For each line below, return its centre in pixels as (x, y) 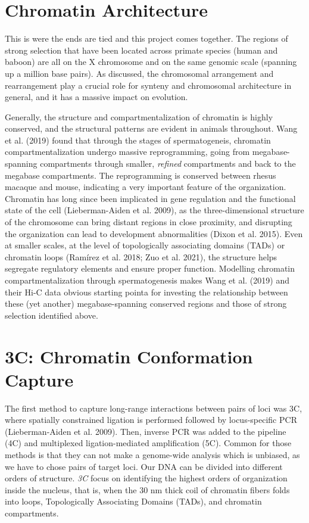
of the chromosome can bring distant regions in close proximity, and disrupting (149, 222)
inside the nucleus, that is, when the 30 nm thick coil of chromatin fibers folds (147, 489)
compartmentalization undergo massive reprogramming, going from (127, 152)
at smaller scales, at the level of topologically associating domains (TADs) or (145, 245)
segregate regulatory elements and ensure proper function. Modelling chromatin (150, 268)
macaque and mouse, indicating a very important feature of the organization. (146, 187)
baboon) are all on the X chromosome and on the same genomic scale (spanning (151, 62)
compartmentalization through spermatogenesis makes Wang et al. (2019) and (147, 280)
